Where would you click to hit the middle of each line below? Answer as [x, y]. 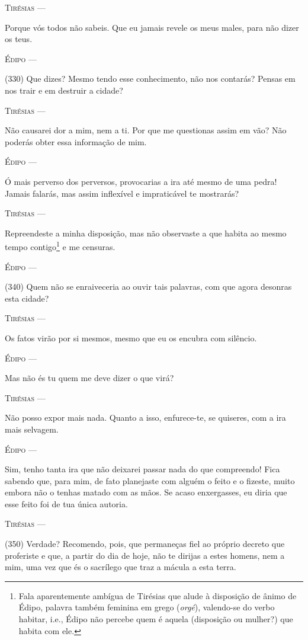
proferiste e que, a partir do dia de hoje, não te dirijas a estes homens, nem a [145, 555]
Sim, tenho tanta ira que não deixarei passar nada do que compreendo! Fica [142, 469]
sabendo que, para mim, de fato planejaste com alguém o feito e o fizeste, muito [150, 480]
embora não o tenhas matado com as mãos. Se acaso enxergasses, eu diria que [146, 492]
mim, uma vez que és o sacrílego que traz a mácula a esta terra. [121, 567]
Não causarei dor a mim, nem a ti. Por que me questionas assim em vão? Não [146, 130]
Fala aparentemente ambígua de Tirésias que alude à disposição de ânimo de [158, 595]
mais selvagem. [32, 429]
